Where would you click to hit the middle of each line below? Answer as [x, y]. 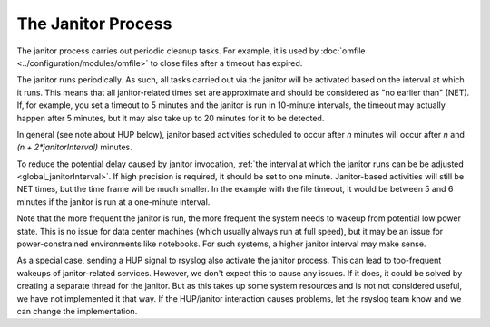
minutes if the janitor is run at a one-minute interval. [113, 202]
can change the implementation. [77, 311]
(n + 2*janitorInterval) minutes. [74, 147]
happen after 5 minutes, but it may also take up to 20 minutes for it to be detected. [171, 118]
